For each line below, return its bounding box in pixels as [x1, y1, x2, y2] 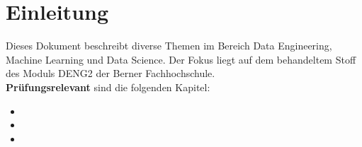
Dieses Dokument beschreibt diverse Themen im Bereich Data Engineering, [6, 38, 332, 53]
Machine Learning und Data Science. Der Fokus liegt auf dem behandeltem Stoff [6, 52, 356, 66]
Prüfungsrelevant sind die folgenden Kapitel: [6, 79, 210, 94]
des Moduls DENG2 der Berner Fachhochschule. [6, 66, 215, 81]
